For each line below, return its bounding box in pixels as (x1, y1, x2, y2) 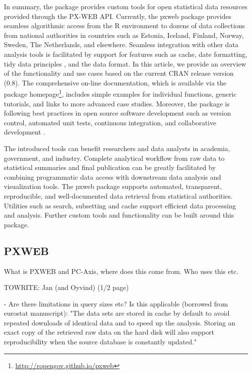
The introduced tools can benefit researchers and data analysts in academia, (4, 143, 230, 153)
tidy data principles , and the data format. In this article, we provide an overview (4, 58, 246, 68)
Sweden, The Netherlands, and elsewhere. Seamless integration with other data (4, 39, 238, 50)
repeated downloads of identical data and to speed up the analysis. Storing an (4, 317, 236, 327)
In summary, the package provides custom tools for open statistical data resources (4, 1, 248, 11)
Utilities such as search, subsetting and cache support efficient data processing (4, 200, 236, 210)
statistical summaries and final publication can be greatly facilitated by (4, 162, 216, 172)
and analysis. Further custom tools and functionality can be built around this (4, 210, 234, 220)
